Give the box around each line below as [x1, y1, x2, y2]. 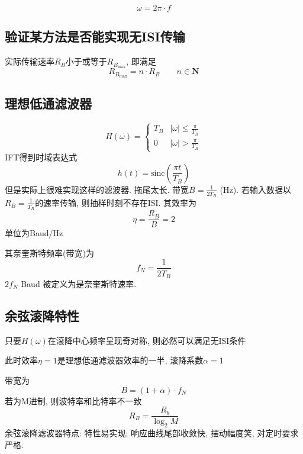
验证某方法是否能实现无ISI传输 [5, 27, 185, 46]
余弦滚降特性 [5, 306, 79, 324]
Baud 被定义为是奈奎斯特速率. [21, 277, 137, 289]
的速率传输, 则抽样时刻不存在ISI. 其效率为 [35, 196, 197, 208]
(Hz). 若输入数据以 [220, 183, 291, 195]
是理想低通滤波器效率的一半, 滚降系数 [57, 354, 204, 366]
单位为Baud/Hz [5, 227, 63, 239]
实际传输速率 [5, 55, 54, 67]
